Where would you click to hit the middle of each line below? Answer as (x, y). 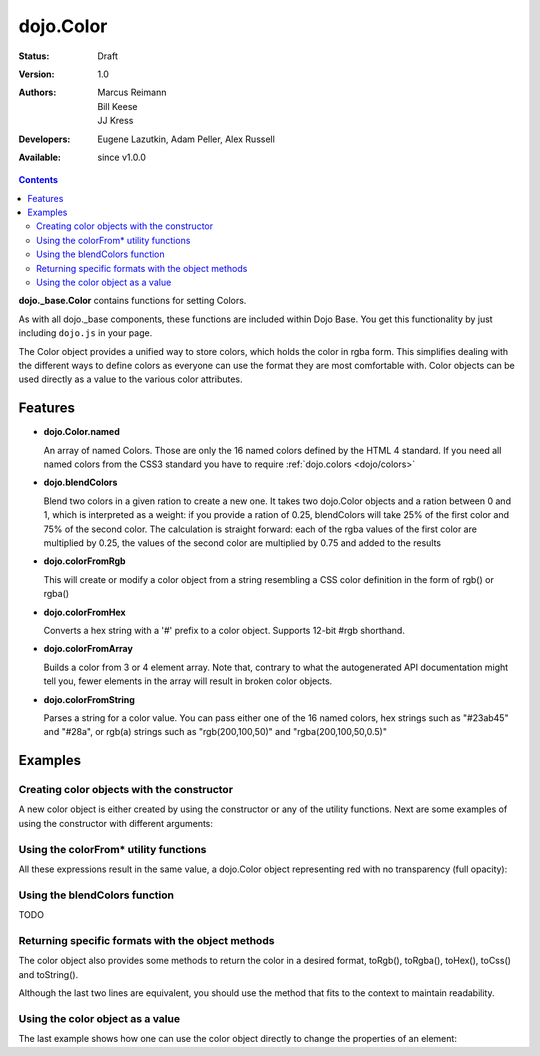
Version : (36, 74)
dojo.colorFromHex (84, 612)
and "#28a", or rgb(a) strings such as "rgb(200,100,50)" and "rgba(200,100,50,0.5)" (215, 732)
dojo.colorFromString (89, 699)
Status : (34, 56)
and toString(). (48, 974)
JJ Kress (115, 121)
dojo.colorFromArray (88, 649)
